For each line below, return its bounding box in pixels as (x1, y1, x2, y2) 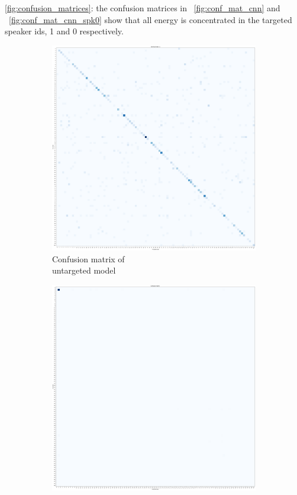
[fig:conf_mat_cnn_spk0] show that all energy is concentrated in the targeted (9, 13, 292, 25)
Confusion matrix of (52, 252, 125, 265)
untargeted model (52, 264, 116, 277)
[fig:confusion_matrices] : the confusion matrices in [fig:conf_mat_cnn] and (5, 2, 280, 14)
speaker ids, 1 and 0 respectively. (5, 25, 124, 37)
